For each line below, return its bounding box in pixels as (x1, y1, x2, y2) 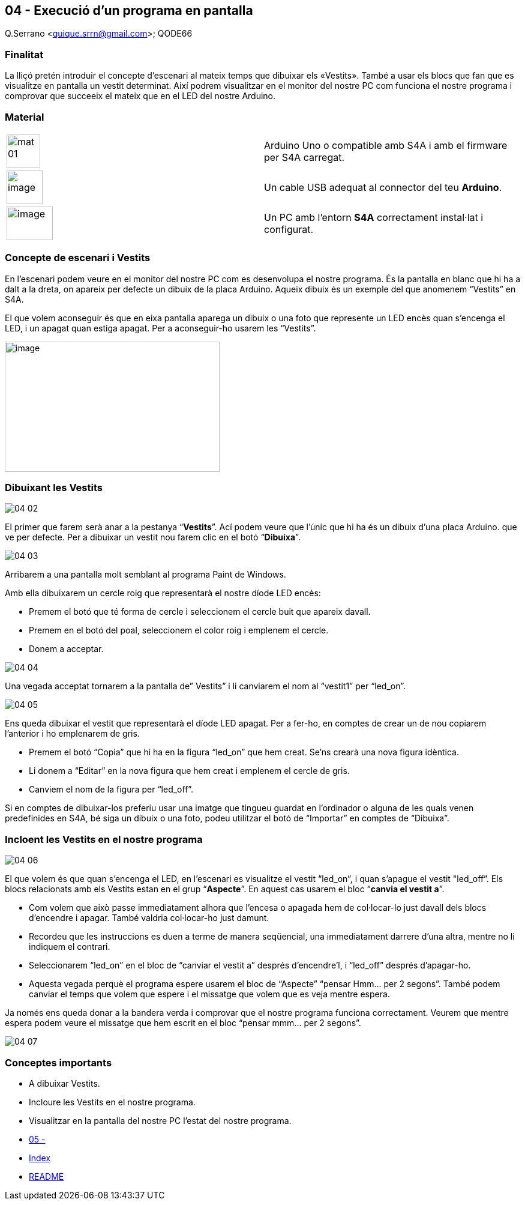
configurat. (264, 223, 314, 235)
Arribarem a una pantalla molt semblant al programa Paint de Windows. (5, 569, 286, 580)
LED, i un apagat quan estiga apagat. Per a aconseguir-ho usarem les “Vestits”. (5, 322, 316, 333)
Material (5, 110, 44, 123)
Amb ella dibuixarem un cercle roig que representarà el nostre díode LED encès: (5, 588, 321, 599)
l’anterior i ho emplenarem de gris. (5, 728, 140, 739)
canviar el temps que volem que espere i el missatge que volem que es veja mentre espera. (29, 989, 390, 1000)
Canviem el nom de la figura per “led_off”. (29, 784, 194, 795)
